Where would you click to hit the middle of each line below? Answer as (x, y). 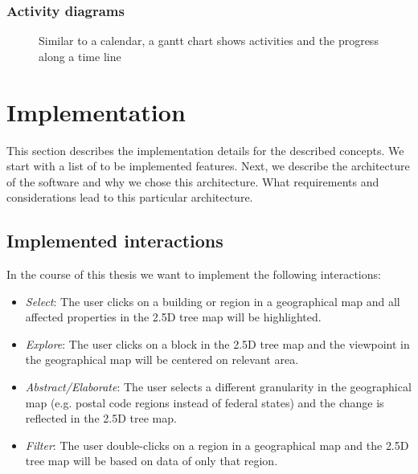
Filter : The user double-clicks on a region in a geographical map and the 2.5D (217, 445)
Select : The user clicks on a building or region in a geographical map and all (213, 301)
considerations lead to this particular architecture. (130, 197)
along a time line (80, 56)
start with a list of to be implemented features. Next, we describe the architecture (208, 166)
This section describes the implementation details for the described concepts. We (205, 150)
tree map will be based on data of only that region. (152, 461)
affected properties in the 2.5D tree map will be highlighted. (173, 317)
